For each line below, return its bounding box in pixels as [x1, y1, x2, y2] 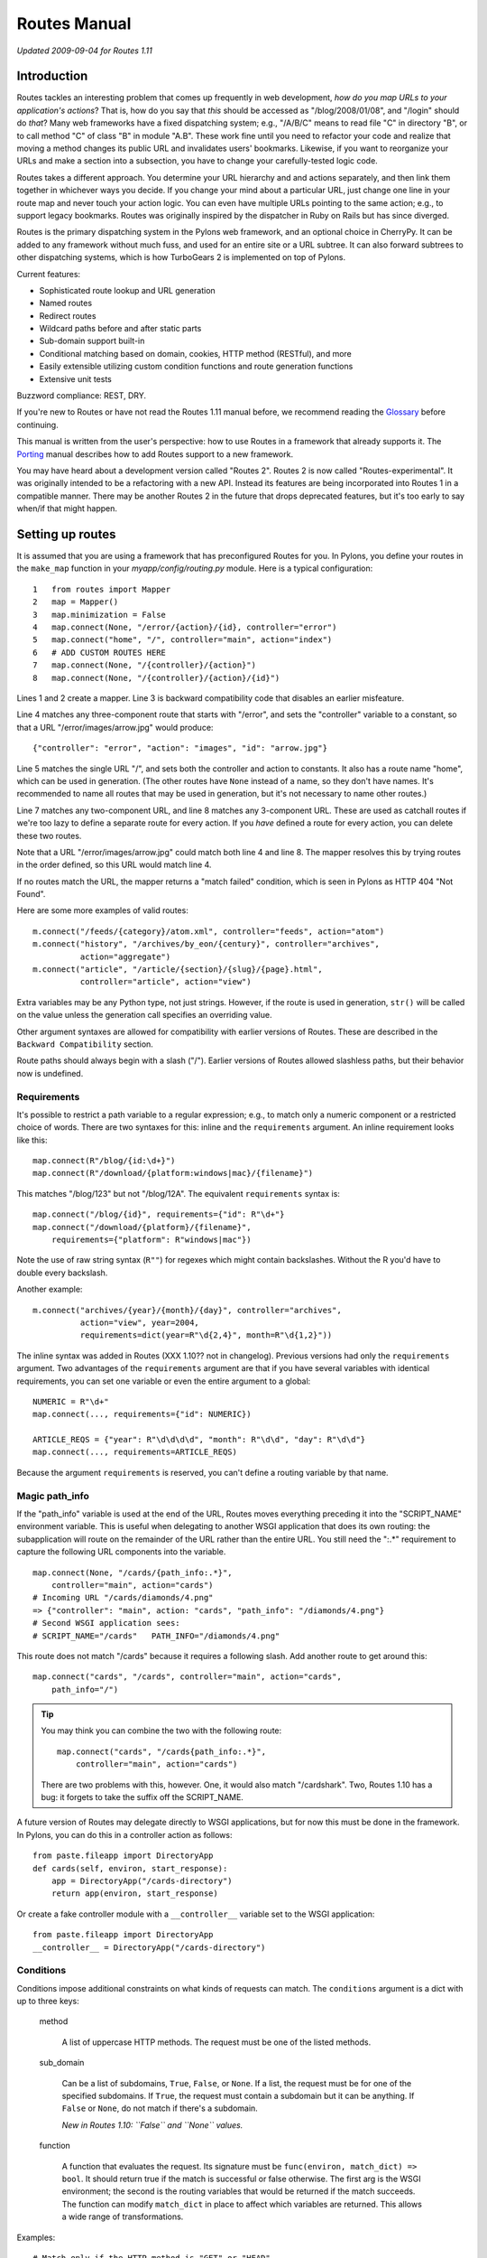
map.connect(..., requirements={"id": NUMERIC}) [32, 1409, 252, 1420]
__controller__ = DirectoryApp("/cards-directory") [32, 1942, 266, 1953]
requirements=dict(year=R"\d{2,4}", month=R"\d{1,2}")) [79, 1330, 333, 1340]
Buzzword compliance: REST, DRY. [16, 390, 147, 401]
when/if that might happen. [16, 503, 117, 514]
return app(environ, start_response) [51, 1889, 218, 1899]
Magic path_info [16, 1489, 90, 1502]
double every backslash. [16, 1267, 108, 1278]
